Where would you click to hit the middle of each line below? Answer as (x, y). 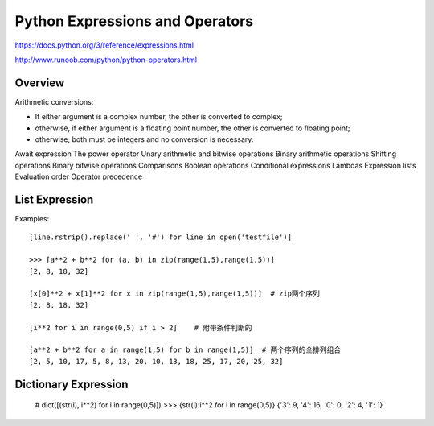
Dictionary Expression (72, 384)
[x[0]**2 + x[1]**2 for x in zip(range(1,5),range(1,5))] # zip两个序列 (175, 294)
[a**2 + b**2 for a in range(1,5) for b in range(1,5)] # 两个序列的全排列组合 (185, 350)
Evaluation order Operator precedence (79, 176)
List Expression (54, 200)
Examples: (32, 219)
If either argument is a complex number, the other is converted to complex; (159, 117)
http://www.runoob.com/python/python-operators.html (106, 60)
